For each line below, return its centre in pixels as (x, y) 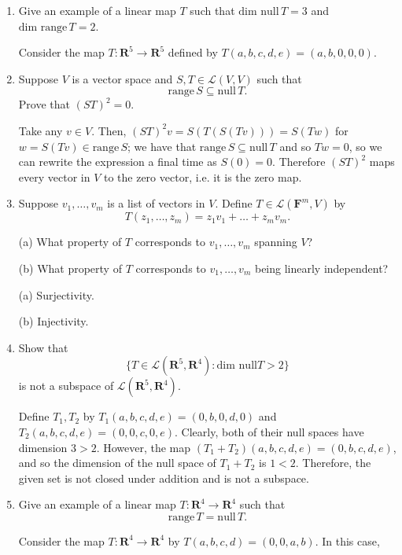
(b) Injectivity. (53, 321)
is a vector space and (122, 78)
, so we (365, 146)
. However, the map (144, 447)
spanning (276, 242)
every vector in (54, 176)
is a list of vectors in (156, 203)
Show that (43, 347)
